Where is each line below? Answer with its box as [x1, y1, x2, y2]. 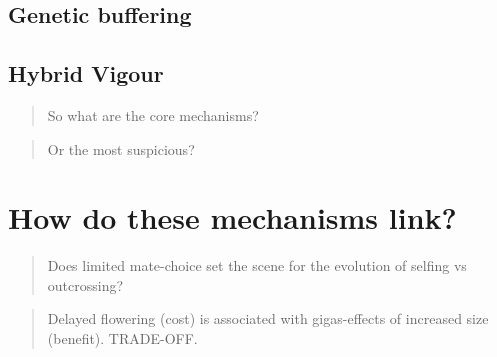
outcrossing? [47, 274, 124, 295]
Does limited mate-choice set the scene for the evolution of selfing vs [47, 255, 467, 276]
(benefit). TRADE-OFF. [47, 328, 198, 349]
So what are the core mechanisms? [47, 104, 259, 125]
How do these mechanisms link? [8, 197, 457, 238]
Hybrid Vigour [8, 58, 164, 89]
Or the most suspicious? [47, 138, 195, 159]
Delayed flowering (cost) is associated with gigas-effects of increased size [47, 308, 489, 329]
